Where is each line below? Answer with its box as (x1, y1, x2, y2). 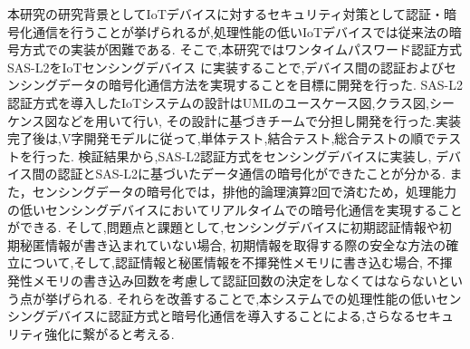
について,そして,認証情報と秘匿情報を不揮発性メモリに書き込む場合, (19, 253, 423, 272)
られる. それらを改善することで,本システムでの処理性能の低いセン (70, 288, 462, 307)
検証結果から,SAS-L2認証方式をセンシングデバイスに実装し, (78, 146, 432, 165)
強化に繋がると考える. (44, 324, 175, 343)
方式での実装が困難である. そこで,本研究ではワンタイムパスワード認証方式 (19, 40, 463, 59)
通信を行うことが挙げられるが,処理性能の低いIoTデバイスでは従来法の (32, 22, 449, 41)
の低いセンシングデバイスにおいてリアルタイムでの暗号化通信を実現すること (7, 199, 463, 218)
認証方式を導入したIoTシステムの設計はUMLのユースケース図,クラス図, (7, 92, 429, 111)
